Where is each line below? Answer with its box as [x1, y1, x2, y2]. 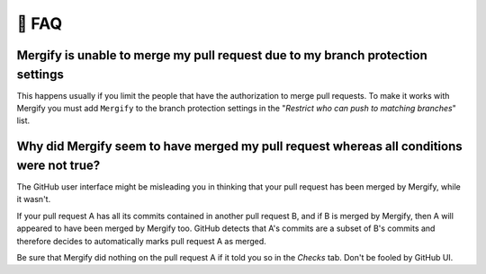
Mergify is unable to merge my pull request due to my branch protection [16, 48, 427, 63]
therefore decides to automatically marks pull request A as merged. [16, 235, 267, 246]
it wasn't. [16, 194, 51, 205]
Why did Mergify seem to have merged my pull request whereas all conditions [16, 139, 463, 155]
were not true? [16, 157, 101, 172]
